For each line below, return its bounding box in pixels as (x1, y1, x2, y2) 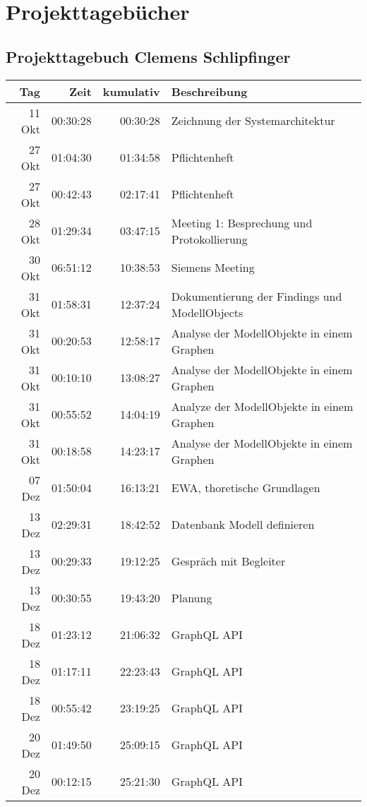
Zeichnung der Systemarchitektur (171, 112, 335, 129)
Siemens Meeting (171, 259, 255, 276)
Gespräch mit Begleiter (171, 553, 286, 570)
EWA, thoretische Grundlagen (171, 479, 320, 496)
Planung (171, 590, 212, 606)
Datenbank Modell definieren (171, 516, 315, 533)
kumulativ (102, 83, 160, 100)
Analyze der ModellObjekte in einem (171, 397, 354, 414)
